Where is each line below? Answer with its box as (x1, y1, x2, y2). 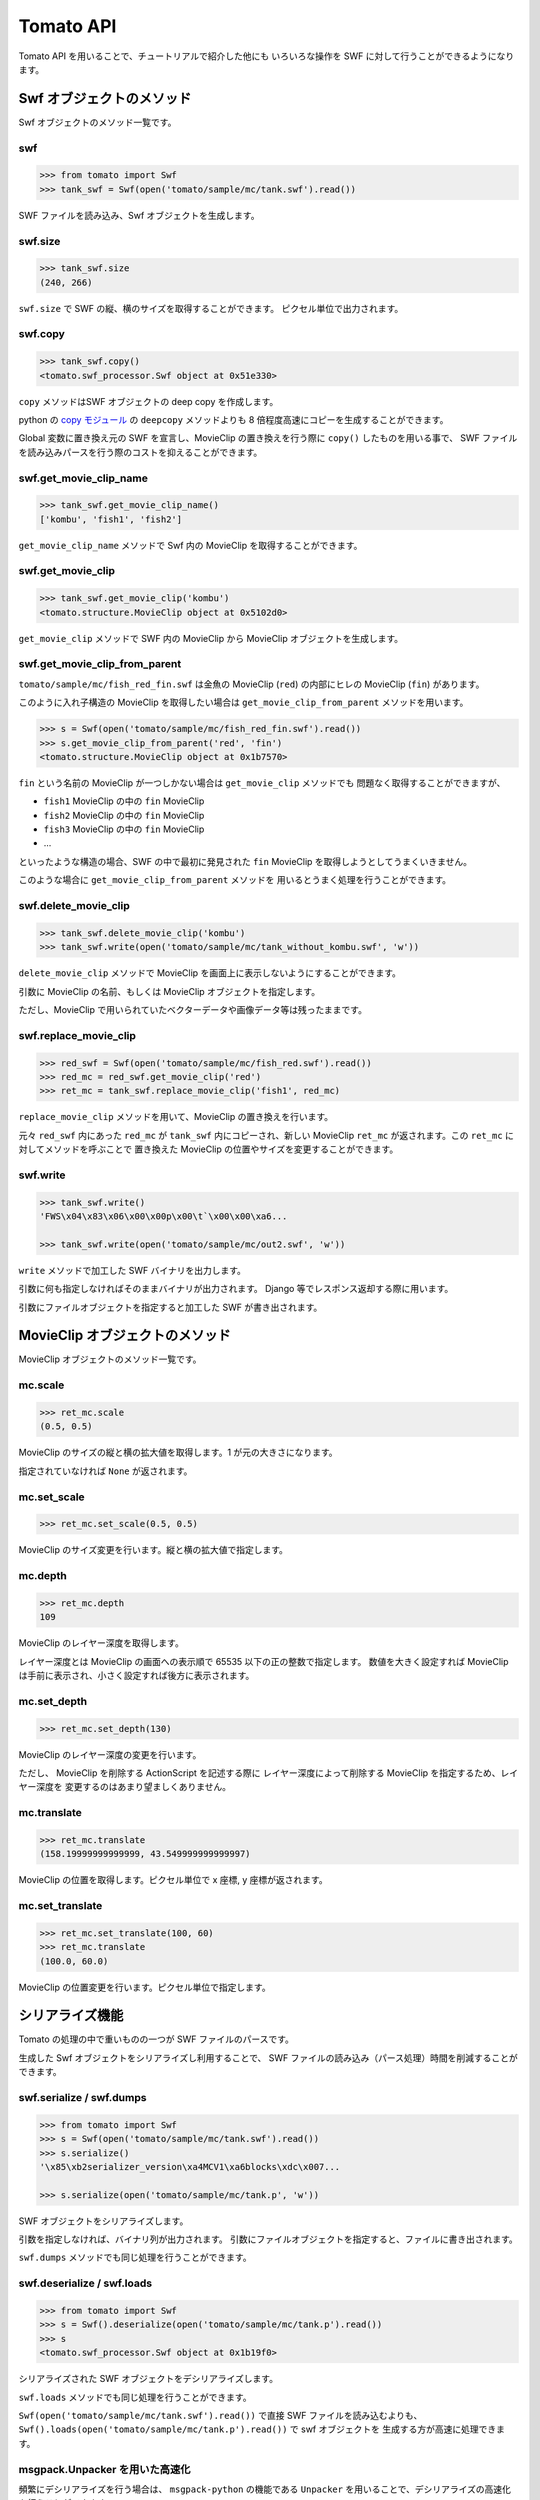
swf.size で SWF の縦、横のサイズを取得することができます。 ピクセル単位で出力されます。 (18, 302, 404, 314)
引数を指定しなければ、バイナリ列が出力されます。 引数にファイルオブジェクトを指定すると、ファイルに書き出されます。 (18, 2233, 519, 2245)
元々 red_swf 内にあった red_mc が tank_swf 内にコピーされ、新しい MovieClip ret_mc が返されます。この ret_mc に (18, 1129, 515, 1141)
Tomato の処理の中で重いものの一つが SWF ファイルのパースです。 (18, 2033, 295, 2045)
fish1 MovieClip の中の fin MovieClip (43, 795, 205, 807)
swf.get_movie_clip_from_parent (18, 657, 182, 671)
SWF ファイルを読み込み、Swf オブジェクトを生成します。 (18, 209, 260, 221)
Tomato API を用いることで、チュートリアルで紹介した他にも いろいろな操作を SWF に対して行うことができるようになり (18, 50, 515, 62)
